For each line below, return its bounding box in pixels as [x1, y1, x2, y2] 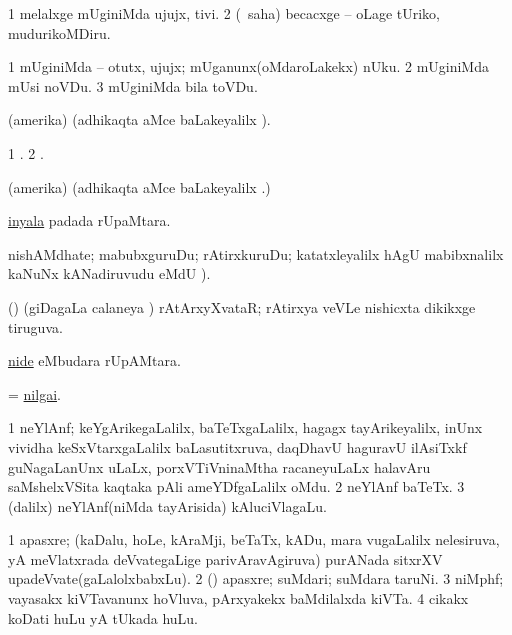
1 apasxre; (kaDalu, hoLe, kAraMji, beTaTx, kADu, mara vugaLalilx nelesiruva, [8, 529, 500, 550]
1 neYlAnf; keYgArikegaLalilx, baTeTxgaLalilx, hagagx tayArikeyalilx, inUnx [8, 417, 483, 438]
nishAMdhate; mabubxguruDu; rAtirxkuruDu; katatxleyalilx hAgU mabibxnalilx [8, 243, 504, 264]
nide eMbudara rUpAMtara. [8, 350, 181, 371]
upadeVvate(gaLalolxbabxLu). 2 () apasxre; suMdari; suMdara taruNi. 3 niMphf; [8, 568, 504, 589]
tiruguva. [8, 316, 63, 337]
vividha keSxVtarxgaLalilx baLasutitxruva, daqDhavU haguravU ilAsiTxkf [8, 436, 467, 457]
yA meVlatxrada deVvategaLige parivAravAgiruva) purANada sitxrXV [8, 548, 443, 569]
